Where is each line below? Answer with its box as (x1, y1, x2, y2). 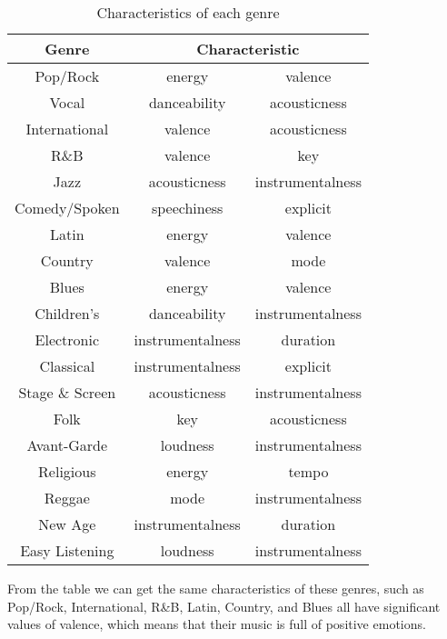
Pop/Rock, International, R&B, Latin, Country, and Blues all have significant (7, 596, 441, 615)
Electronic (35, 329, 100, 350)
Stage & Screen (18, 382, 116, 403)
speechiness (151, 197, 223, 218)
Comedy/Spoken (15, 197, 120, 218)
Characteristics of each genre (96, 2, 280, 23)
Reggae (44, 487, 90, 508)
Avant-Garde (26, 434, 108, 455)
